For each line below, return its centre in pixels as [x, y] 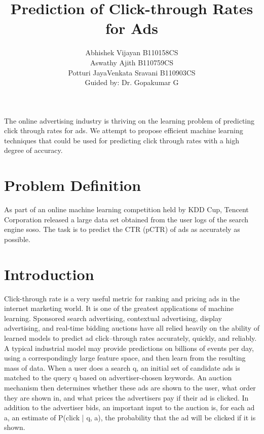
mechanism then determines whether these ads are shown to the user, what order [130, 388]
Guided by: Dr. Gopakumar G [132, 82]
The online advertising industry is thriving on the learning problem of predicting [129, 120]
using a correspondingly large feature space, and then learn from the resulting [125, 358]
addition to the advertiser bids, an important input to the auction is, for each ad [129, 407]
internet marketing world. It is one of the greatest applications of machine [119, 308]
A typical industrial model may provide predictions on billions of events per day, [129, 348]
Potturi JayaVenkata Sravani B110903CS [132, 72]
